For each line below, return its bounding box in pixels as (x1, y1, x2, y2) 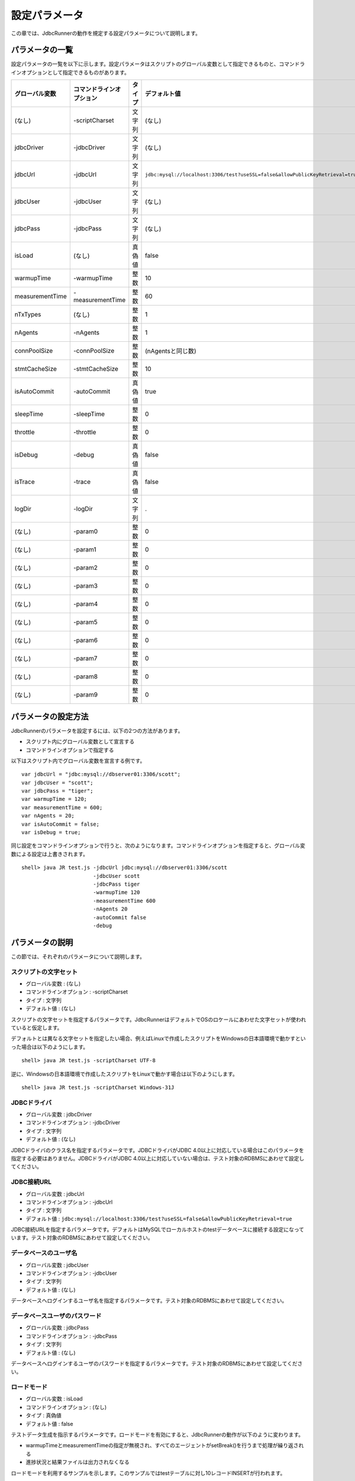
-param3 (73, 582, 98, 590)
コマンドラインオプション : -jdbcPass (25, 1332, 118, 1339)
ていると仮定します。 (11, 1024, 63, 1031)
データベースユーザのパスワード (11, 1312, 102, 1320)
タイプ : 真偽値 (25, 1412, 62, 1419)
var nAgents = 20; (21, 812, 75, 819)
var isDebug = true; (21, 829, 81, 836)
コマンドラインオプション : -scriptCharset (25, 988, 128, 995)
